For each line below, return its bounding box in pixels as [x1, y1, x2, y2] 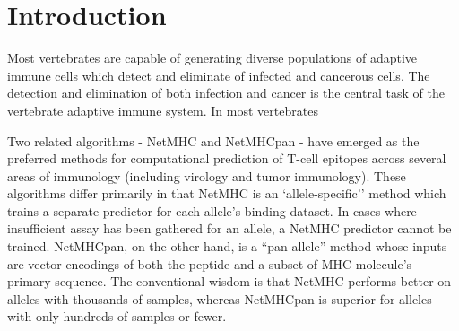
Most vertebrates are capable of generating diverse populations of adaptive [7, 48, 418, 67]
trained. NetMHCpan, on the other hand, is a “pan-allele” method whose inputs [7, 237, 447, 256]
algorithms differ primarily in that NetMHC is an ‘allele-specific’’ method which [7, 184, 446, 203]
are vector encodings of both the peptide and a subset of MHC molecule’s [7, 254, 412, 273]
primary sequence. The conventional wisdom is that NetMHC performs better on [7, 272, 452, 291]
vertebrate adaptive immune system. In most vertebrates [7, 100, 318, 119]
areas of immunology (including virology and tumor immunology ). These [7, 166, 406, 185]
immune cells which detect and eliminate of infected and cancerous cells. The [7, 65, 430, 84]
